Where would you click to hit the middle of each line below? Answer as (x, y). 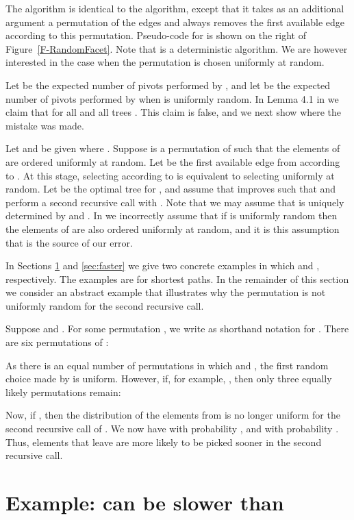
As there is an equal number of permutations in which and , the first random (167, 365)
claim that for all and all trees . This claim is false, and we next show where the (174, 112)
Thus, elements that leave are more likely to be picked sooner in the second (164, 442)
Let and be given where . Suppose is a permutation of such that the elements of (173, 148)
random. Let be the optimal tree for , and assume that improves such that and (171, 189)
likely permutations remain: (63, 392)
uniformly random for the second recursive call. (105, 305)
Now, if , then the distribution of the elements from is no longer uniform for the (173, 415)
